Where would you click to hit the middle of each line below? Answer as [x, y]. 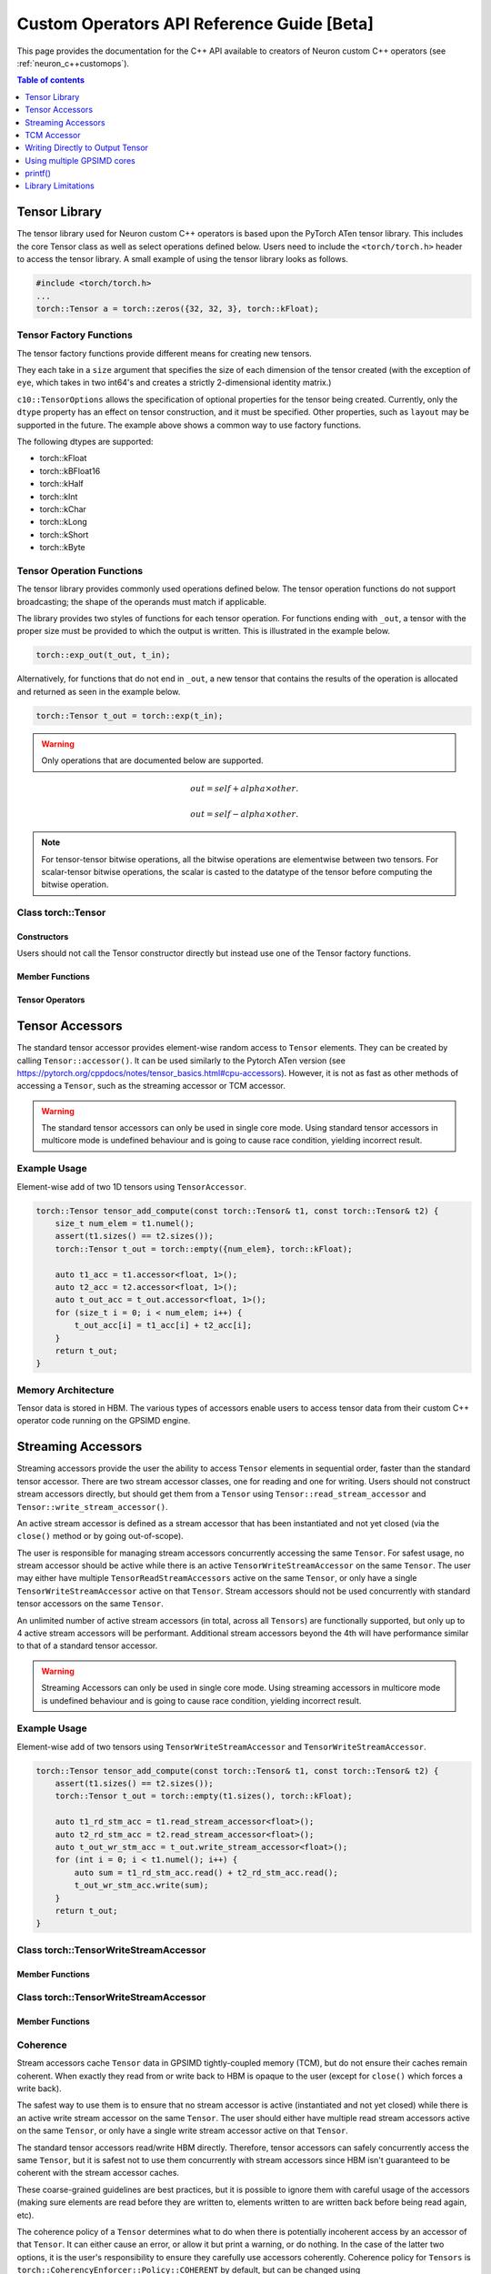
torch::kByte [62, 548]
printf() [38, 174]
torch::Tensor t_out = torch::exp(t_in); [130, 715]
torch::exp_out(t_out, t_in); [103, 655]
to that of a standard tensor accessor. [87, 1645]
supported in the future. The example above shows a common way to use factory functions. [189, 425]
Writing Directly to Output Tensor [87, 148]
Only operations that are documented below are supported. [152, 760]
